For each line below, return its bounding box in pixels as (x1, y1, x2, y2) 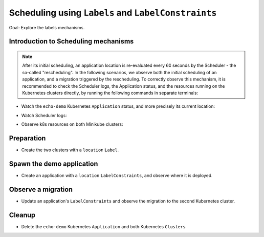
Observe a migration (9, 185, 73, 194)
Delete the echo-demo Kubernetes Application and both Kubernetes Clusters (21, 223, 186, 229)
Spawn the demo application (9, 159, 98, 168)
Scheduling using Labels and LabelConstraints (9, 7, 217, 18)
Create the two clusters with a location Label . (21, 147, 119, 153)
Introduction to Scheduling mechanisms (9, 37, 134, 46)
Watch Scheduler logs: (21, 112, 67, 118)
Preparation (9, 134, 46, 142)
